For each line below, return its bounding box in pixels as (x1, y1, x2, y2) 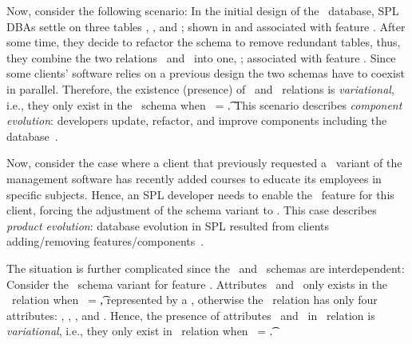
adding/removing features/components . (6, 233, 204, 250)
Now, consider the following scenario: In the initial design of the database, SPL (6, 2, 399, 18)
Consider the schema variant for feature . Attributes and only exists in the (6, 275, 387, 292)
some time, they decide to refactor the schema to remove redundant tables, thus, (6, 34, 401, 50)
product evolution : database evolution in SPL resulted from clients (6, 217, 330, 234)
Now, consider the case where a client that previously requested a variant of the (6, 154, 402, 171)
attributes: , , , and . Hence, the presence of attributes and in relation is (6, 306, 375, 323)
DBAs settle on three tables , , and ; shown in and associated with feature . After (6, 18, 406, 34)
